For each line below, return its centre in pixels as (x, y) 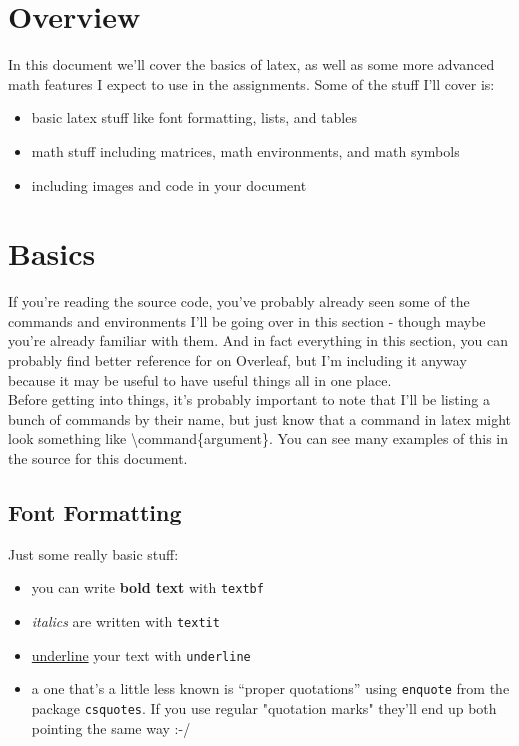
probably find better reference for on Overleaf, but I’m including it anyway (237, 360)
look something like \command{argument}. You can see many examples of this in (258, 438)
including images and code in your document (169, 184)
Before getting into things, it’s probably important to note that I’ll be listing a (249, 399)
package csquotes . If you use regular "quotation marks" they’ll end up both (264, 707)
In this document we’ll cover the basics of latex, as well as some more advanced (251, 64)
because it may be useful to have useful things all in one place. (200, 379)
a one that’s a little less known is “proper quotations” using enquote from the (270, 688)
